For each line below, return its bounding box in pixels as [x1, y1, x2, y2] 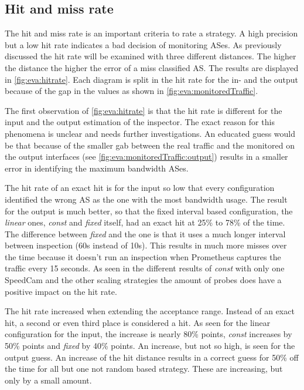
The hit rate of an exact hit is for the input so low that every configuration [5, 181, 275, 194]
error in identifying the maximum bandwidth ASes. [5, 162, 189, 174]
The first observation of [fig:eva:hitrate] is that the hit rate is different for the [5, 104, 282, 116]
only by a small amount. [5, 374, 92, 386]
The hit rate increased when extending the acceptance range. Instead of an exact [5, 305, 295, 317]
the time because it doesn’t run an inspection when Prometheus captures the [5, 250, 281, 263]
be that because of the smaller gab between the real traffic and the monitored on [5, 139, 295, 151]
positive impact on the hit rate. [5, 285, 117, 297]
